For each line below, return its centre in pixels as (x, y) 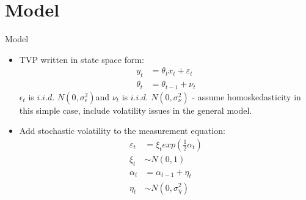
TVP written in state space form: (82, 59)
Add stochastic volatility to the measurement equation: (122, 131)
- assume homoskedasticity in (246, 96)
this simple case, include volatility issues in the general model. (136, 110)
